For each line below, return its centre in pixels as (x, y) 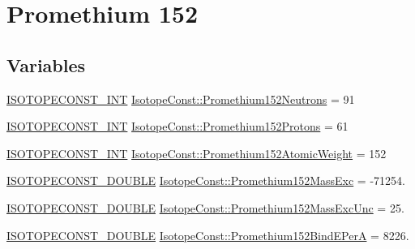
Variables (46, 64)
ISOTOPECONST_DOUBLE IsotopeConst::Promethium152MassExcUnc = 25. (205, 207)
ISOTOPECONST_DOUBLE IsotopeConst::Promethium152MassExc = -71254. (206, 180)
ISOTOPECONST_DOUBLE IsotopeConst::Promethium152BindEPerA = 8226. (208, 235)
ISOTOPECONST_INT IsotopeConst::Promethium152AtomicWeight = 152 (197, 153)
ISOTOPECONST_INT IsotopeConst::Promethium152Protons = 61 (178, 126)
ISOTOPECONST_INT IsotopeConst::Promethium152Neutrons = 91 (181, 99)
